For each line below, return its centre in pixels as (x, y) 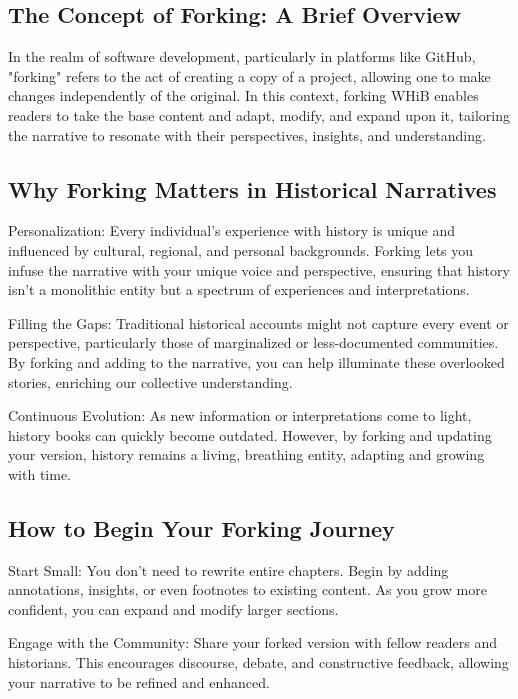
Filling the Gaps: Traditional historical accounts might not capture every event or (258, 322)
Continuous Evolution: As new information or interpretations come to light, (240, 415)
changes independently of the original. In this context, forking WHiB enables (243, 95)
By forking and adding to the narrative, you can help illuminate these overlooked (256, 361)
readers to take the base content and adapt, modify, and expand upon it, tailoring (259, 114)
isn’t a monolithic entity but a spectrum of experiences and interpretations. (239, 289)
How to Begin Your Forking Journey (201, 527)
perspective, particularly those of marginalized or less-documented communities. (253, 342)
